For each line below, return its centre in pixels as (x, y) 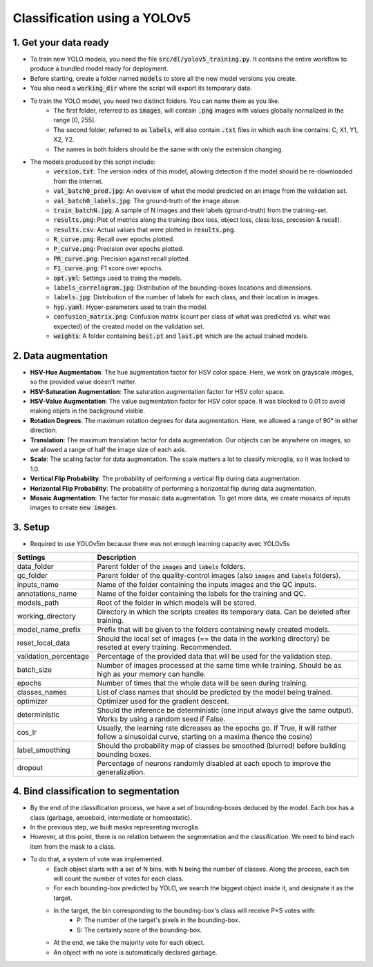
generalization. (121, 772)
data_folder (36, 566)
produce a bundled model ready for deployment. (99, 68)
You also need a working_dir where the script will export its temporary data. (141, 88)
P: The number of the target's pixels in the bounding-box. (159, 920)
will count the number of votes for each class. (118, 879)
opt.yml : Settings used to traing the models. (118, 278)
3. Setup (31, 528)
